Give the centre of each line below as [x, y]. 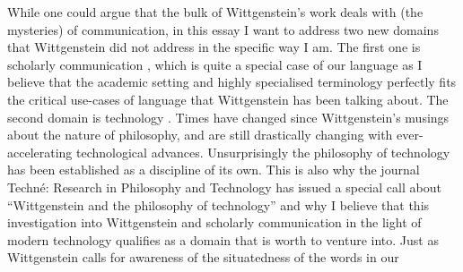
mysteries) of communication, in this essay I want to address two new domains [223, 29]
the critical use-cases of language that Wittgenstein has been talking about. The [228, 99]
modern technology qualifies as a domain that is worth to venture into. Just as [223, 239]
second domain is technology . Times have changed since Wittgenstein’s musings [228, 117]
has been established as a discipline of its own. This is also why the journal [214, 170]
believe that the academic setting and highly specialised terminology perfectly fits [232, 82]
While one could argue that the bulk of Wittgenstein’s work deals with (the [215, 12]
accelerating [40, 152]
